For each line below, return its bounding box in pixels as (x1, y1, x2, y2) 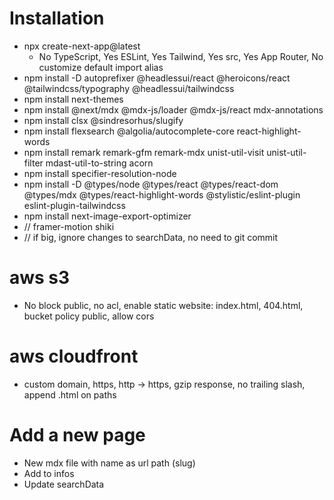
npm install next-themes (23, 93, 124, 105)
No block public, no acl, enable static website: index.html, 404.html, (23, 299, 304, 311)
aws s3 (9, 267, 71, 289)
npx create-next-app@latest (23, 40, 141, 52)
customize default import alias (38, 61, 164, 73)
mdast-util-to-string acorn (45, 157, 154, 169)
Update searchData (23, 478, 105, 490)
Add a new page (9, 424, 146, 446)
